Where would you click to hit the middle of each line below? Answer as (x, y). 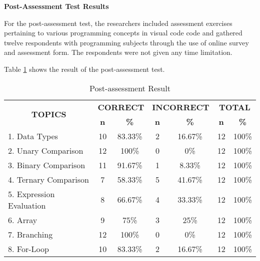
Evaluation (27, 205)
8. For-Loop (28, 249)
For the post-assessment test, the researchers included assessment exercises (118, 23)
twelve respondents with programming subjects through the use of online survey (126, 42)
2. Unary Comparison (46, 150)
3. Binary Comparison (47, 165)
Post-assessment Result (130, 88)
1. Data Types (33, 136)
